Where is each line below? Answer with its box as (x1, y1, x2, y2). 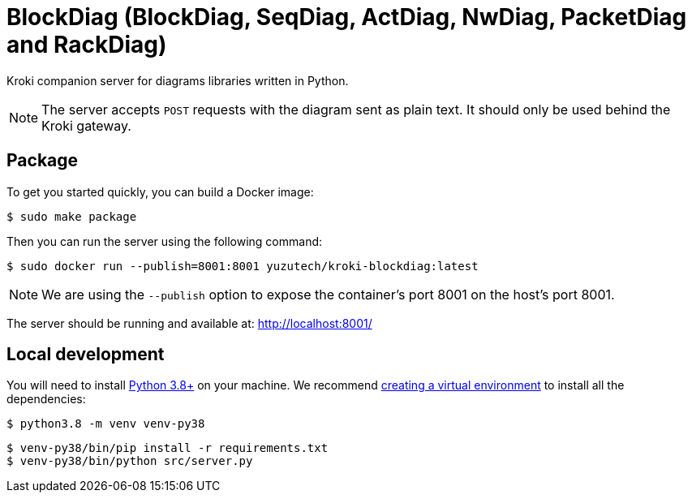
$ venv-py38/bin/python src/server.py (6, 454, 253, 468)
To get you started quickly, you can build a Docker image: (6, 184, 314, 199)
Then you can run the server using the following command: (6, 234, 323, 248)
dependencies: (6, 392, 86, 407)
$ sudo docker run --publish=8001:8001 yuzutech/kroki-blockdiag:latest (6, 259, 479, 273)
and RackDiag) (6, 31, 167, 58)
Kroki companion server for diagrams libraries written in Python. (6, 73, 349, 88)
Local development (6, 344, 165, 365)
